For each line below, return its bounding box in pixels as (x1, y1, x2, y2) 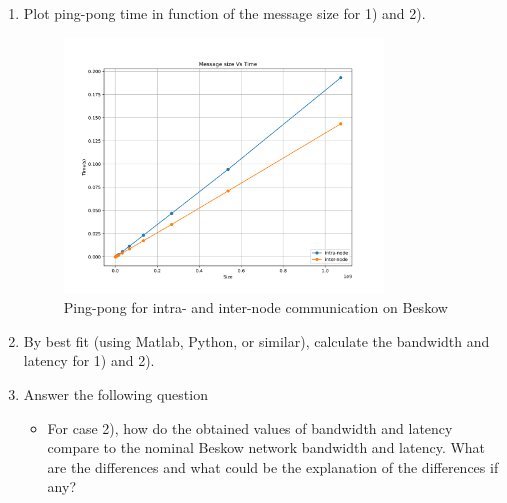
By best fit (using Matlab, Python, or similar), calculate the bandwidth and (23, 330, 490, 351)
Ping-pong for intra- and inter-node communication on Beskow (63, 297, 448, 318)
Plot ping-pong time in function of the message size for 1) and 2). (23, 3, 426, 23)
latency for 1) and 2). (23, 350, 155, 371)
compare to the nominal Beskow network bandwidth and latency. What (47, 437, 486, 458)
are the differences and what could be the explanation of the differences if (47, 456, 499, 477)
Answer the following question (23, 384, 208, 405)
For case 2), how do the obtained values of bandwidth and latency (47, 417, 453, 438)
